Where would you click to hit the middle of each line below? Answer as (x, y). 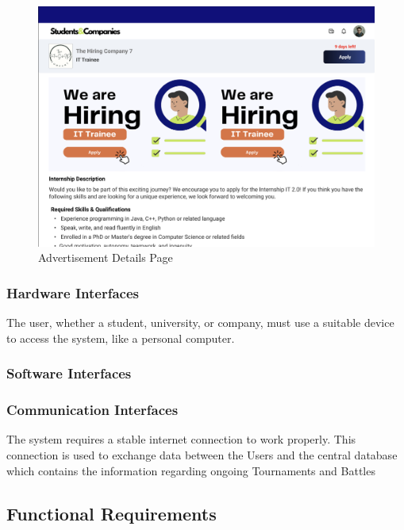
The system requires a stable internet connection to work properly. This (181, 439)
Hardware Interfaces (73, 292)
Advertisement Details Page (106, 257)
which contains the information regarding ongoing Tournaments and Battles (191, 470)
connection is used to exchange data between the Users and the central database (202, 454)
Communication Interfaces (92, 410)
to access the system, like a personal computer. (121, 338)
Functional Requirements (112, 513)
